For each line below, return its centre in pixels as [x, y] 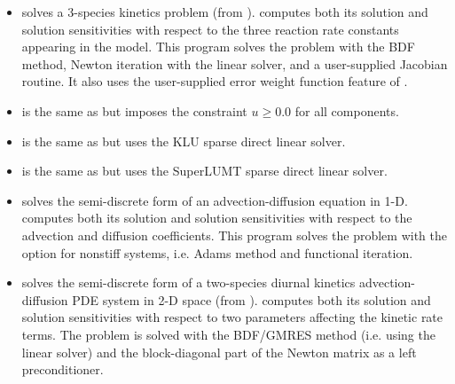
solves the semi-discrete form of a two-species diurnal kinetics [188, 282]
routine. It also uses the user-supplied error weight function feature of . [215, 81]
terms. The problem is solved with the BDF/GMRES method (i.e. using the [228, 334]
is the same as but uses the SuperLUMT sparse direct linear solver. [204, 171]
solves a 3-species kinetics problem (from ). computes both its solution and [225, 12]
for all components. [347, 110]
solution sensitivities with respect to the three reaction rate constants [210, 29]
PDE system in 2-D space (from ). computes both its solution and [251, 299]
